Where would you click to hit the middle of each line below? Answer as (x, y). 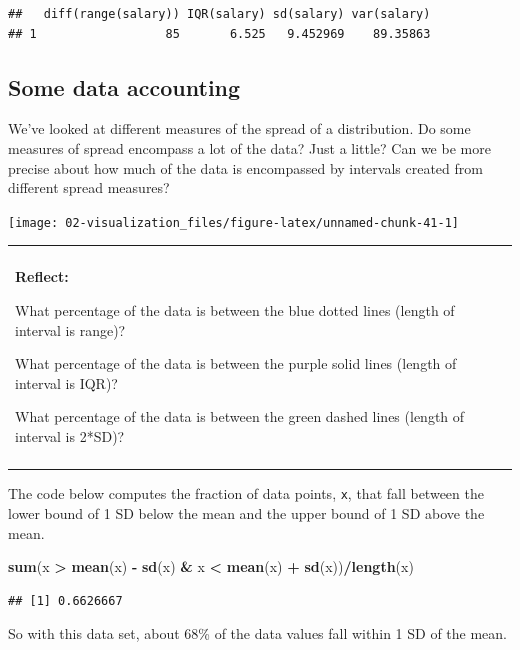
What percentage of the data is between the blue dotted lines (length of (235, 310)
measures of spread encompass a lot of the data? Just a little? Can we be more (249, 147)
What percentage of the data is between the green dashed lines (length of (240, 416)
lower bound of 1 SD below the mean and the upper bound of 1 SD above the (246, 512)
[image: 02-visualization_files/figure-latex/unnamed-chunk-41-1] (234, 222)
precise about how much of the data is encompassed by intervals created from (245, 167)
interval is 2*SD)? (70, 435)
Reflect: (42, 276)
